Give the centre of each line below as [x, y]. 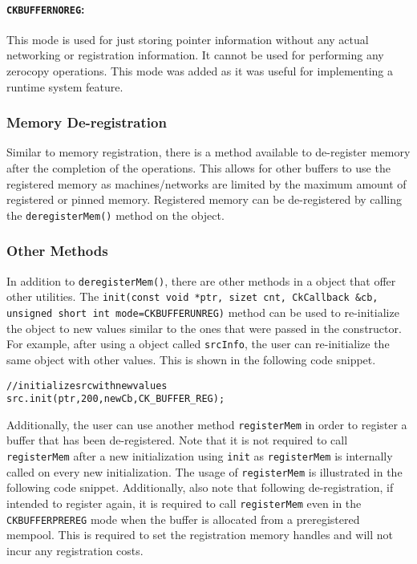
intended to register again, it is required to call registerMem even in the [184, 503]
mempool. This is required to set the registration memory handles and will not [200, 535]
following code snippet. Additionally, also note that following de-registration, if [200, 487]
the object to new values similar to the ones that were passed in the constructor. [204, 328]
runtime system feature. [65, 86]
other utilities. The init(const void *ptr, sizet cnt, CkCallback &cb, [192, 296]
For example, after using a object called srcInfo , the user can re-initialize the [198, 344]
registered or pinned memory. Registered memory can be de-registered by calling [204, 199]
